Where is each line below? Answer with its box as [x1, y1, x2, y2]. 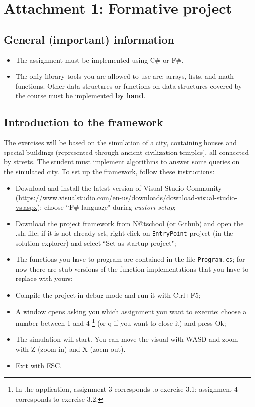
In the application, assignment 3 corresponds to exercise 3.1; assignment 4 [15, 384, 238, 394]
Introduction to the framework [4, 114, 163, 129]
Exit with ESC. [15, 360, 62, 370]
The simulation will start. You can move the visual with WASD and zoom [15, 334, 238, 344]
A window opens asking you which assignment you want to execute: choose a [15, 306, 247, 316]
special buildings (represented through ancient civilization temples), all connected [4, 147, 249, 157]
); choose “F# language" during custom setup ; [37, 202, 176, 212]
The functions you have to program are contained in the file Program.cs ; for [15, 254, 245, 264]
